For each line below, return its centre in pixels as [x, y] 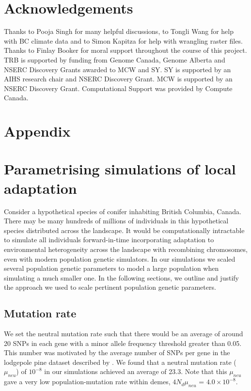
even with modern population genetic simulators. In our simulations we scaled [120, 258]
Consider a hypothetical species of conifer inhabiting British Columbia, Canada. [123, 211]
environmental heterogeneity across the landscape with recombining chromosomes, [126, 249]
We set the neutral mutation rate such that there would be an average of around [124, 334]
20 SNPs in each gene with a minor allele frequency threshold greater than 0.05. [123, 343]
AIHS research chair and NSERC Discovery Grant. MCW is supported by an [118, 79]
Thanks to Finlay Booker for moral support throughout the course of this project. [125, 50]
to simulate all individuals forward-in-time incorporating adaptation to [109, 240]
